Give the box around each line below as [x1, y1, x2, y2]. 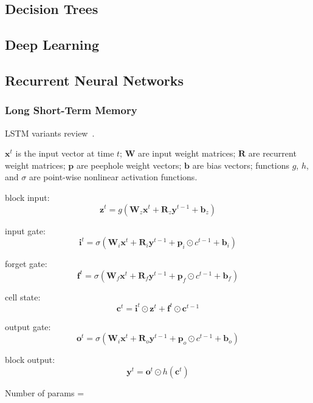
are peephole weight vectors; [76, 158, 182, 171]
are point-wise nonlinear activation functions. [29, 171, 198, 183]
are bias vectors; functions [192, 158, 289, 171]
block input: [5, 191, 50, 203]
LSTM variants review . [5, 126, 95, 139]
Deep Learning [5, 35, 100, 54]
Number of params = [5, 387, 84, 399]
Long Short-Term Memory [5, 103, 137, 118]
